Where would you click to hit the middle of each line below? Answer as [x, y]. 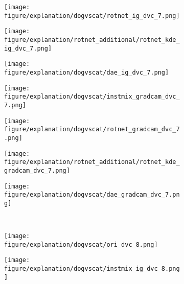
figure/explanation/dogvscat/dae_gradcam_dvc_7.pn [92, 195]
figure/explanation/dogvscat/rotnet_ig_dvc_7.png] [92, 16]
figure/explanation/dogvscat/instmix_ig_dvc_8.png [92, 269]
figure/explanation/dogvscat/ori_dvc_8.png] [81, 244]
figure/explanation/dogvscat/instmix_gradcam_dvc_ [92, 97]
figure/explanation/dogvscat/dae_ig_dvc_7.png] [87, 72]
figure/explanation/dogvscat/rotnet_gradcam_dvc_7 [92, 129]
